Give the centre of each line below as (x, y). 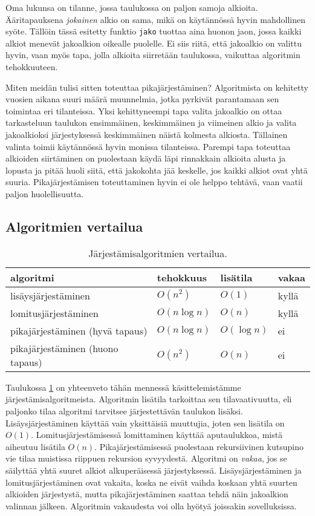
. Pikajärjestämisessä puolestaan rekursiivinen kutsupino (199, 446)
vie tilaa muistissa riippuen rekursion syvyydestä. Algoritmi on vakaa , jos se (146, 458)
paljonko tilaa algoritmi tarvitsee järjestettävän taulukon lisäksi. (124, 410)
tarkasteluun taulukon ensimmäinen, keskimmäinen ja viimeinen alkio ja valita (151, 122)
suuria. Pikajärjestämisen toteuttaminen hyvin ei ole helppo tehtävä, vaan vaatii (154, 182)
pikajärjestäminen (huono (64, 348)
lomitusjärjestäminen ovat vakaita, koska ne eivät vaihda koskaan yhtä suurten (151, 482)
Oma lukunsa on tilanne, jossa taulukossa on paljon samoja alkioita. (132, 7)
